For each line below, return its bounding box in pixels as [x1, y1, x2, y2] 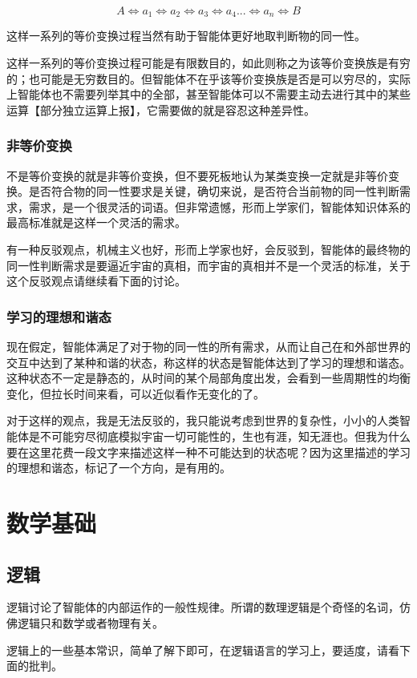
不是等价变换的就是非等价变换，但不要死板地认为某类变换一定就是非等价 [6, 167, 388, 184]
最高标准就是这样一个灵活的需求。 [6, 214, 186, 231]
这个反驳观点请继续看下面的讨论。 [6, 272, 186, 289]
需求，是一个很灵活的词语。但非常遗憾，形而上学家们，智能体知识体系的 [28, 198, 411, 215]
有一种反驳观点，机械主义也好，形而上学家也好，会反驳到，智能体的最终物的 [6, 241, 411, 258]
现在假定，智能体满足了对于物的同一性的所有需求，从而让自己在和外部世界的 [6, 338, 411, 355]
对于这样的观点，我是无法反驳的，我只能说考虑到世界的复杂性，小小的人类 [6, 412, 399, 429]
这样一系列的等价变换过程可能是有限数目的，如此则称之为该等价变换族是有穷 [6, 54, 411, 71]
